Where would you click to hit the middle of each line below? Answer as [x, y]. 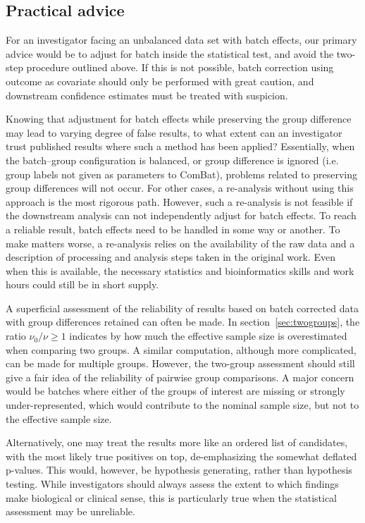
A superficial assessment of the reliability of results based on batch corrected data [182, 308]
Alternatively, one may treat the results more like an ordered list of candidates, [177, 442]
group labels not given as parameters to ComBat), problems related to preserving [181, 174]
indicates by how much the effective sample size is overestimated [208, 336]
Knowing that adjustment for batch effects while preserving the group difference [179, 119]
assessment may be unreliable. [70, 511]
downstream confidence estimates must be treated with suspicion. [147, 95]
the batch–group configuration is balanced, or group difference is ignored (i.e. [172, 160]
